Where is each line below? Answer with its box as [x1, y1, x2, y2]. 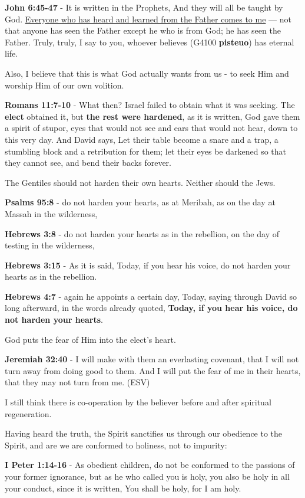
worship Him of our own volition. [5, 78, 124, 91]
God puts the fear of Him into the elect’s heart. [5, 333, 176, 345]
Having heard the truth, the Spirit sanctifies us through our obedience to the [5, 427, 283, 440]
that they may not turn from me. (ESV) [5, 376, 150, 388]
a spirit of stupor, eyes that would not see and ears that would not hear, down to [5, 122, 298, 134]
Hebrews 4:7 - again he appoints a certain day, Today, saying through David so [5, 290, 297, 302]
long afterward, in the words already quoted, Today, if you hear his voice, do [5, 302, 298, 314]
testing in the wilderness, [5, 239, 95, 251]
